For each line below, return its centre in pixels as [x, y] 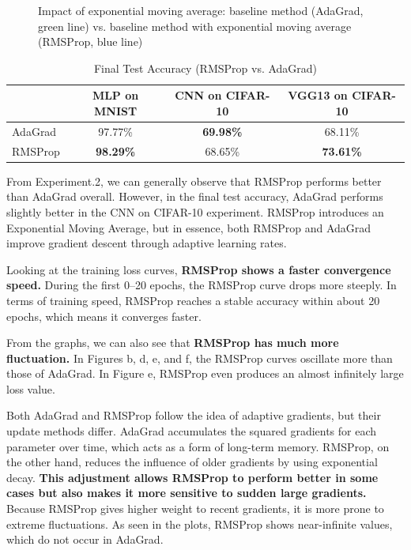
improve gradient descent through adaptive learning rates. [147, 243]
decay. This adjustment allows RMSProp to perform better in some [192, 477]
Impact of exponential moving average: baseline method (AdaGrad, [201, 10]
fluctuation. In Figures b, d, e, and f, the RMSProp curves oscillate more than [200, 358]
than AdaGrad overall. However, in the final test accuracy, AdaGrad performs [195, 196]
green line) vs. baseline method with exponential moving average [195, 26]
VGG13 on [318, 95]
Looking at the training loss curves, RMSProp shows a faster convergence [199, 269]
